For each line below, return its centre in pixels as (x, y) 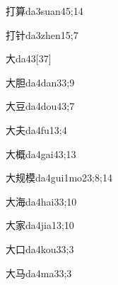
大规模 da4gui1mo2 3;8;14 (59, 178)
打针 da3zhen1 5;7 (42, 34)
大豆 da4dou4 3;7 (40, 106)
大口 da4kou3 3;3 (40, 248)
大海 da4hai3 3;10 (41, 201)
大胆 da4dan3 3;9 (40, 82)
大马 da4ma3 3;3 (39, 273)
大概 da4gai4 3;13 (41, 153)
